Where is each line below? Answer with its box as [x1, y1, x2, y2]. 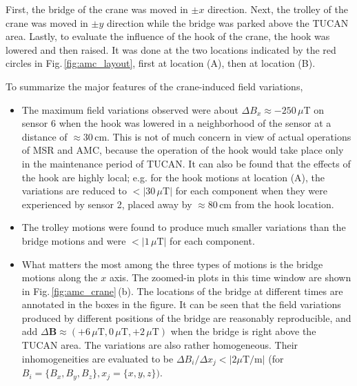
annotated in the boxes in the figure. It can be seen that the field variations [21, 297, 341, 312]
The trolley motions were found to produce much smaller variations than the [21, 220, 346, 234]
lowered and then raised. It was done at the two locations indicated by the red [6, 42, 336, 57]
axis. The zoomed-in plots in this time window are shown [109, 270, 351, 285]
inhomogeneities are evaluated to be [21, 351, 174, 365]
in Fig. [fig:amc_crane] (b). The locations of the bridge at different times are [21, 283, 343, 298]
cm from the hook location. [219, 196, 334, 211]
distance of [21, 129, 68, 143]
